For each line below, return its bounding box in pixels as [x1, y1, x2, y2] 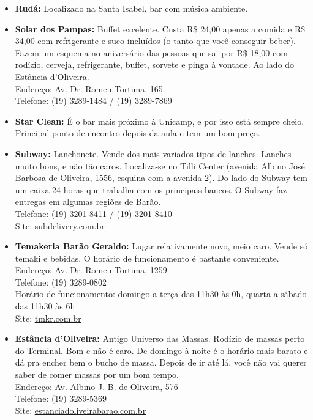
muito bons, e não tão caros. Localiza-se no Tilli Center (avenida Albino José [15, 159, 305, 172]
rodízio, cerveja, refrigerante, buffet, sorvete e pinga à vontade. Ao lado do [15, 58, 295, 71]
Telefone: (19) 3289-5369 [15, 392, 107, 405]
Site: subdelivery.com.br [15, 219, 105, 232]
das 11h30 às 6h [15, 300, 75, 312]
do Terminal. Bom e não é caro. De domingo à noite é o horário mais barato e [15, 344, 308, 356]
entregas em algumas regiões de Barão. [15, 195, 161, 208]
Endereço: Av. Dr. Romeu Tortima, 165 [15, 82, 163, 95]
